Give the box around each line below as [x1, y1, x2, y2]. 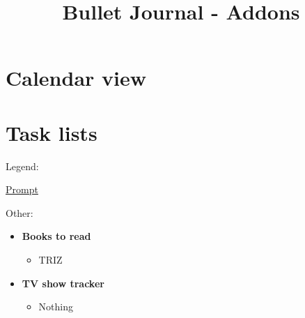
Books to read [22, 229, 91, 243]
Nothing [38, 299, 73, 314]
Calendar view [6, 63, 146, 92]
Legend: [6, 158, 39, 173]
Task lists [6, 118, 97, 146]
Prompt [6, 182, 38, 197]
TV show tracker [22, 275, 104, 290]
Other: [6, 205, 33, 220]
